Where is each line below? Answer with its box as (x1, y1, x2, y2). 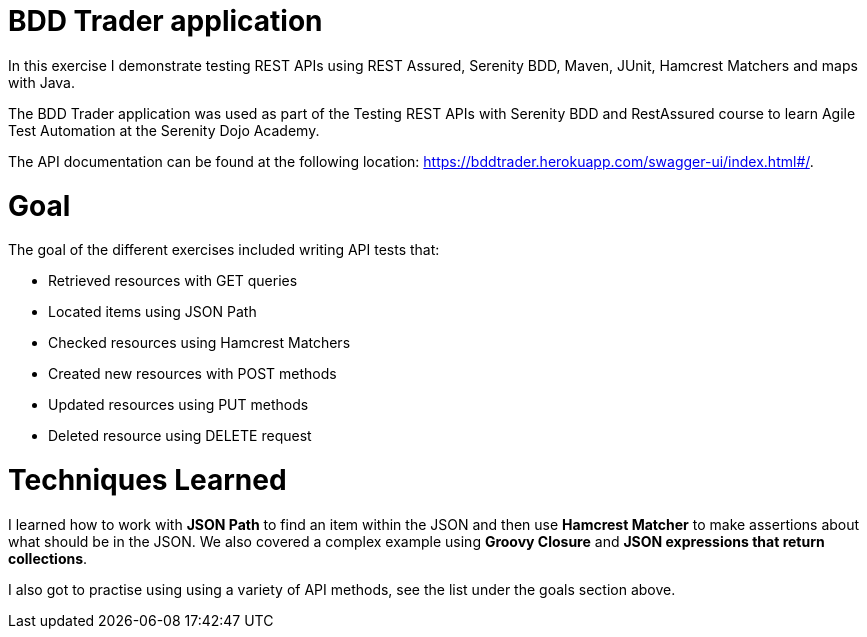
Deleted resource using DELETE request (48, 427, 312, 445)
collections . (8, 549, 88, 567)
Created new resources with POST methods (48, 365, 337, 383)
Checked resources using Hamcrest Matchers (48, 334, 351, 352)
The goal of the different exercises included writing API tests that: (8, 241, 440, 259)
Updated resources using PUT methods (48, 396, 309, 414)
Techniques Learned (8, 463, 287, 497)
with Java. (8, 73, 75, 91)
